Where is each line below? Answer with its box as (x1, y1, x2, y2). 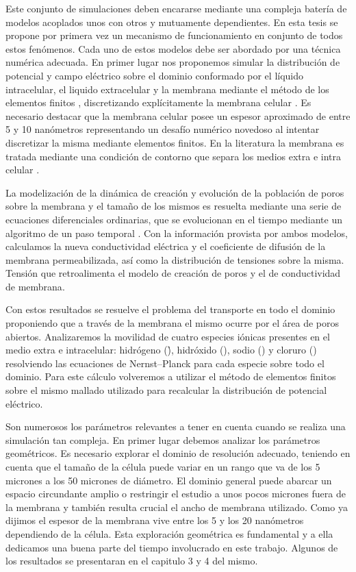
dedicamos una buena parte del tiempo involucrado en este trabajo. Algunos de (5, 540, 338, 554)
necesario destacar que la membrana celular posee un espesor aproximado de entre (5, 108, 351, 123)
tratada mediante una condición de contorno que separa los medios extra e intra (5, 149, 342, 163)
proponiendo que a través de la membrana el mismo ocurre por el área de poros (5, 316, 340, 330)
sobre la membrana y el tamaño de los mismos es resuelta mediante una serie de (5, 199, 342, 213)
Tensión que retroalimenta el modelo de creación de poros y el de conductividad (5, 266, 341, 280)
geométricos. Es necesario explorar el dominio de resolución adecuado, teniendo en (5, 446, 351, 460)
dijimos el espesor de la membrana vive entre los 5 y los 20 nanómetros (5, 513, 304, 527)
